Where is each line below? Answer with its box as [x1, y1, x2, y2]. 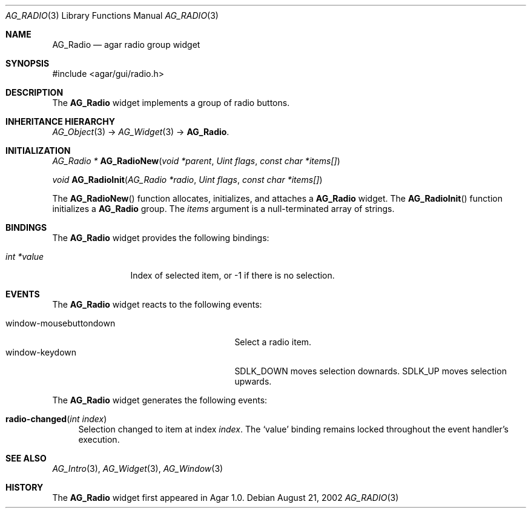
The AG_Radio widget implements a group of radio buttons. [52, 98, 290, 108]
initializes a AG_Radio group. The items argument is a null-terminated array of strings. [52, 204, 395, 214]
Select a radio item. [234, 337, 312, 347]
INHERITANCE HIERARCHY [5, 116, 115, 127]
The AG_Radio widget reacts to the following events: [52, 299, 262, 309]
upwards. [234, 376, 272, 386]
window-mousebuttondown [5, 318, 116, 328]
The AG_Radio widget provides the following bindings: [52, 233, 269, 243]
